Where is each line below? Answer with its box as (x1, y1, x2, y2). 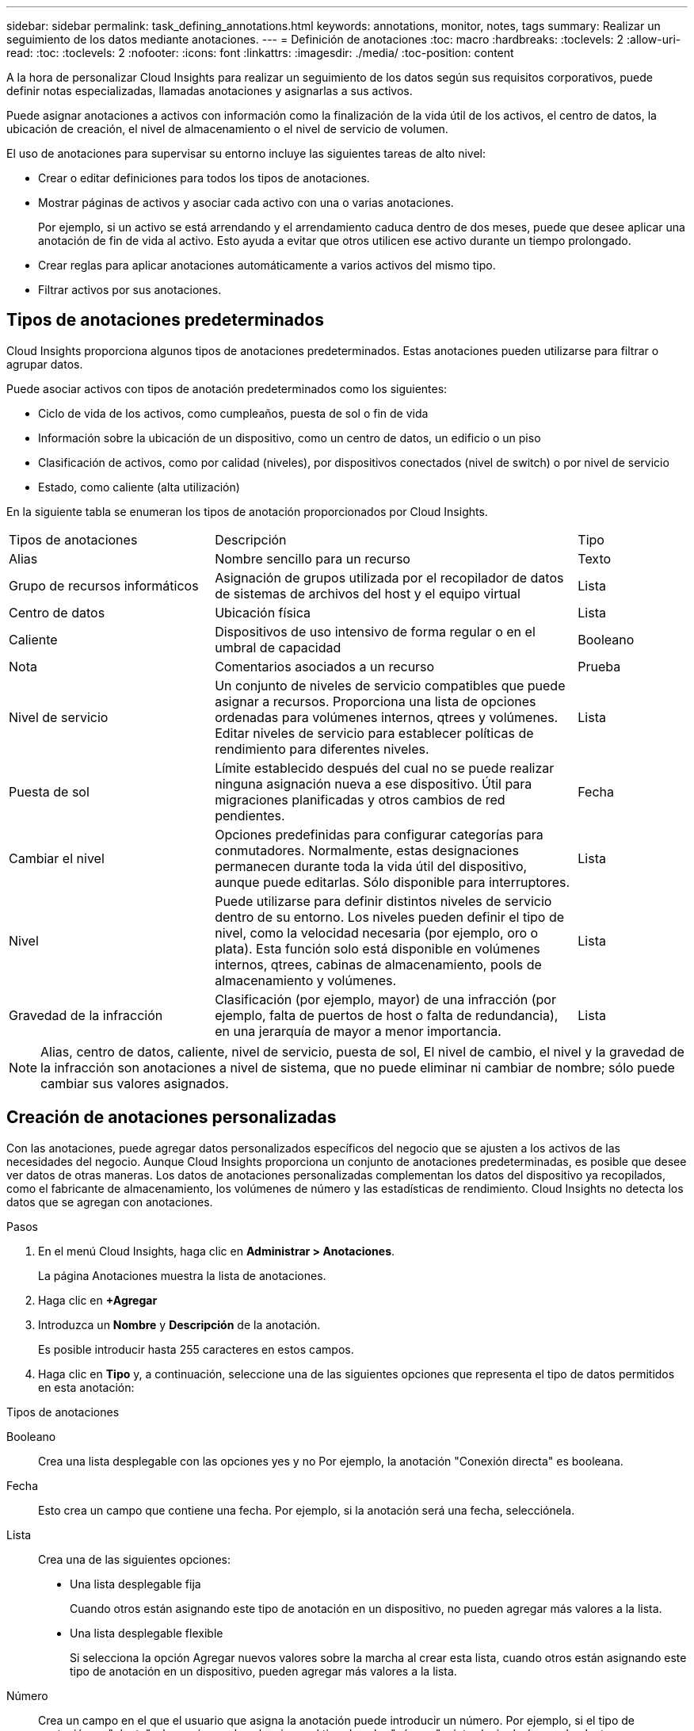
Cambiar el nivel (9, 850, 105, 866)
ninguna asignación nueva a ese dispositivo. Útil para (215, 775, 532, 792)
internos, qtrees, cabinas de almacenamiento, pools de (215, 956, 542, 972)
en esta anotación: (38, 1380, 135, 1394)
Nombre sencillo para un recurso (215, 550, 410, 567)
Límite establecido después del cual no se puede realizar (215, 759, 555, 776)
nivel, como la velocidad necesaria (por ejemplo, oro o (215, 924, 539, 941)
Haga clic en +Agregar (38, 1293, 158, 1307)
